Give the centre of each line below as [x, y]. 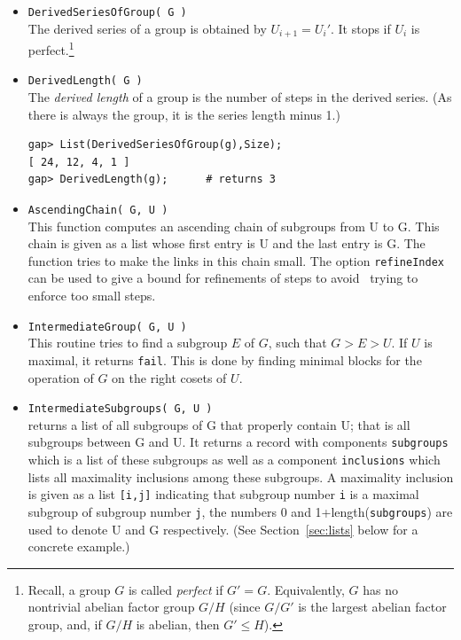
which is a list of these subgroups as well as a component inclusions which [234, 460]
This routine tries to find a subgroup [128, 343]
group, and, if [65, 624]
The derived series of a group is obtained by [147, 28]
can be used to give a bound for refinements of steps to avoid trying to [223, 278]
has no [380, 589]
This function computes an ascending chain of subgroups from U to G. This [234, 226]
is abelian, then [178, 624]
